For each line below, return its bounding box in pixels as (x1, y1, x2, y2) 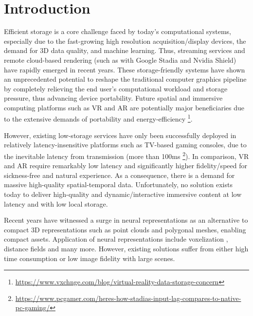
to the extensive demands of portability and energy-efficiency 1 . (4, 112, 193, 124)
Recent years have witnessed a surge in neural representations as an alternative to (4, 215, 248, 225)
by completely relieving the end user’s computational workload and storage (4, 83, 228, 93)
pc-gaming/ (15, 302, 50, 313)
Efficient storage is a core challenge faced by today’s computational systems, (4, 26, 231, 36)
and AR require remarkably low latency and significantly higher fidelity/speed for (4, 160, 247, 171)
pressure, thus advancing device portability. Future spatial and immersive (4, 93, 223, 103)
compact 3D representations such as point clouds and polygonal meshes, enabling (4, 224, 246, 234)
